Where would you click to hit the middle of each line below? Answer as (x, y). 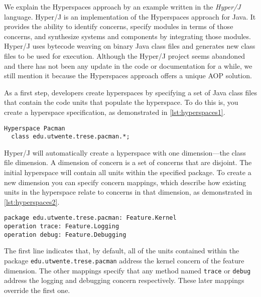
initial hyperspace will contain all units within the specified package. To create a (128, 172)
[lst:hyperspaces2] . (32, 201)
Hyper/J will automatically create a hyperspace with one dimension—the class (125, 152)
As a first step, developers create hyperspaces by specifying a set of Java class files (130, 92)
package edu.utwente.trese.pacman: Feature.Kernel (90, 218)
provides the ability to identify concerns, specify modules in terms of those (119, 26)
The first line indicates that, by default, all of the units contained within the (122, 251)
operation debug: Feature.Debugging (65, 235)
